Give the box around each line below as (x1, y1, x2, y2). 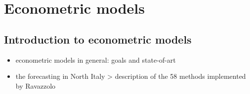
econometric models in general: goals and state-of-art (15, 54, 176, 65)
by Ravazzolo (15, 80, 56, 91)
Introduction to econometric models (4, 31, 192, 47)
